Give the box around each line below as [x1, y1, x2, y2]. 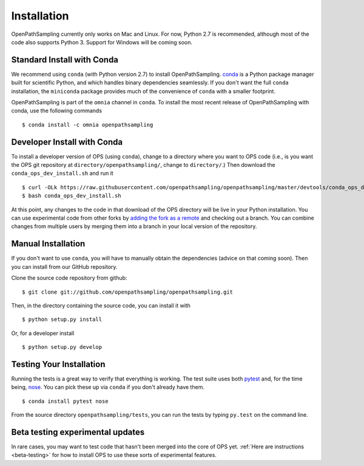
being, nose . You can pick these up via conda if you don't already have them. [11, 383, 204, 391]
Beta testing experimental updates [11, 427, 145, 437]
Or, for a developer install [11, 329, 75, 337]
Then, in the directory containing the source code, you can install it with [11, 302, 191, 309]
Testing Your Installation [11, 359, 106, 370]
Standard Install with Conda [11, 55, 118, 65]
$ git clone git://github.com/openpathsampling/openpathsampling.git [22, 288, 234, 295]
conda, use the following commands [11, 107, 103, 115]
